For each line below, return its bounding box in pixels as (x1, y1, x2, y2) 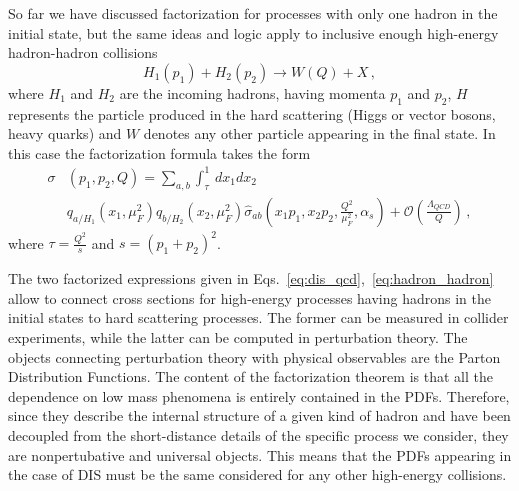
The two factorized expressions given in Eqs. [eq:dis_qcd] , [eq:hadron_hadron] (8, 268, 494, 289)
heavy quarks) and (8, 123, 122, 144)
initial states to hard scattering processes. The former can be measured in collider (8, 307, 509, 328)
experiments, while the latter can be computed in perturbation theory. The (8, 327, 468, 347)
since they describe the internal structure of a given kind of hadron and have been (8, 405, 511, 426)
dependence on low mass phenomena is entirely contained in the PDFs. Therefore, (8, 385, 510, 406)
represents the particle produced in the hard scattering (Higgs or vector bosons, (8, 103, 496, 124)
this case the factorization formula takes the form (8, 142, 311, 163)
